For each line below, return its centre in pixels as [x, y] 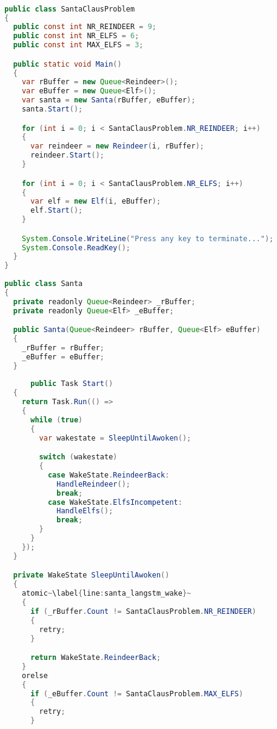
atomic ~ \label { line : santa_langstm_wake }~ [106, 594]
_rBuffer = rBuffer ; [63, 348]
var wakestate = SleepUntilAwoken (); [115, 438]
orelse [35, 675]
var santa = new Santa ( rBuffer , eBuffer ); [108, 100]
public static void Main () [67, 64]
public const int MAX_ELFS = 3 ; [78, 45]
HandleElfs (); [85, 511]
